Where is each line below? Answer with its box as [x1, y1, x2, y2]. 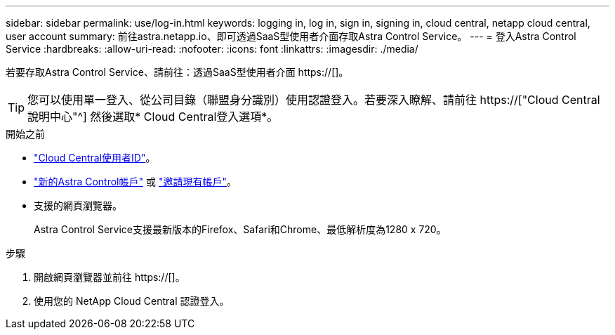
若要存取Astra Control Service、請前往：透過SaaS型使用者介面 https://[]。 [6, 66, 349, 78]
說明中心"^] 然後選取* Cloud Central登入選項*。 [27, 110, 279, 124]
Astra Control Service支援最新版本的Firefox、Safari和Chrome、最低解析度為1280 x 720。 [34, 223, 447, 235]
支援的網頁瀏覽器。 [34, 199, 122, 211]
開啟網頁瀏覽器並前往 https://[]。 [34, 271, 185, 283]
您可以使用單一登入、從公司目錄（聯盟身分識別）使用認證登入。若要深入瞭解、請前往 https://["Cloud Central [27, 93, 600, 107]
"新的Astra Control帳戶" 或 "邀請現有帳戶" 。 [34, 176, 237, 188]
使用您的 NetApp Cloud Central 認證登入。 [34, 295, 230, 307]
